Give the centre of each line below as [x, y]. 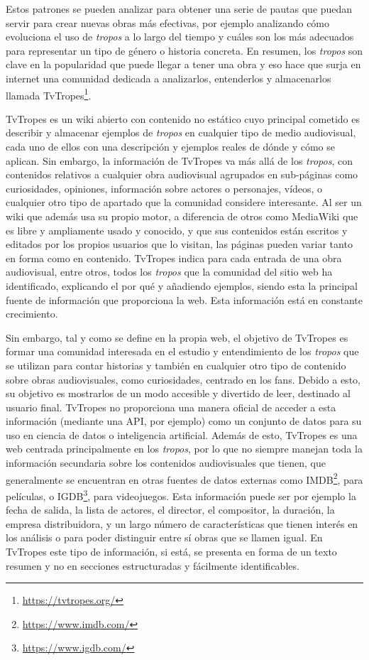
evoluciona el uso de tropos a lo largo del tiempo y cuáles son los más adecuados [180, 37]
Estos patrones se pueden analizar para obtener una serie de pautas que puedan [179, 9]
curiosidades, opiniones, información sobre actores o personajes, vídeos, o [164, 188]
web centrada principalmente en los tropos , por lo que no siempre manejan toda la [184, 449]
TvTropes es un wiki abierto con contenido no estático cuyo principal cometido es [183, 118]
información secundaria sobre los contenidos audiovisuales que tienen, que [166, 463]
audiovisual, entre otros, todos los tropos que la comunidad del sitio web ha [169, 272]
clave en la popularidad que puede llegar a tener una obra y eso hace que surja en [183, 64]
